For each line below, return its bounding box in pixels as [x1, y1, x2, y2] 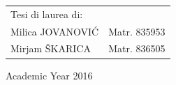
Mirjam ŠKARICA [10, 41, 91, 56]
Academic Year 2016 [6, 68, 93, 82]
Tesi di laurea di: [10, 6, 83, 21]
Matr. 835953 [108, 24, 166, 38]
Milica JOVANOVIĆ [10, 24, 99, 38]
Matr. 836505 [108, 41, 166, 56]
